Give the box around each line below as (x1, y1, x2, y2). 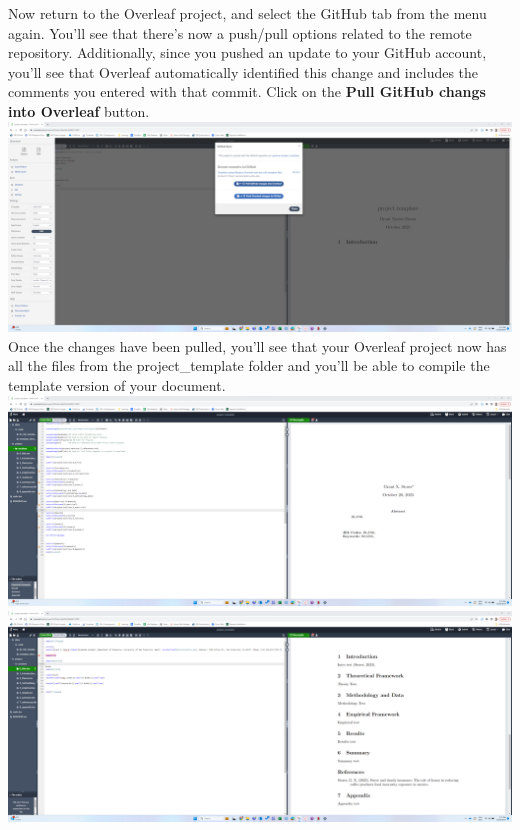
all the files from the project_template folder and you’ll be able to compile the (8, 355, 490, 376)
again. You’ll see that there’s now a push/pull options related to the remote (8, 22, 472, 43)
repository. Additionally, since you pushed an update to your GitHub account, (8, 42, 487, 63)
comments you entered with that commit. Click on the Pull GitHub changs (8, 81, 486, 102)
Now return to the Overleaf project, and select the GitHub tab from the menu (8, 3, 487, 23)
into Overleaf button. (8, 100, 150, 121)
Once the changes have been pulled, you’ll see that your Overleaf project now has (8, 335, 507, 356)
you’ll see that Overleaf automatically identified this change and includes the (8, 61, 479, 82)
